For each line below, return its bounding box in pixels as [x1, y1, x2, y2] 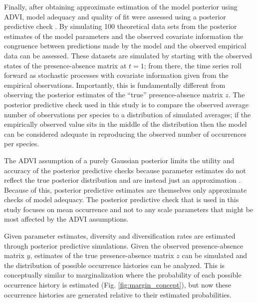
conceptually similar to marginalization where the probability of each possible [4, 270, 242, 280]
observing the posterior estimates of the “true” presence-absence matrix [4, 89, 223, 100]
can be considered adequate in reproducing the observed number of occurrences [4, 128, 247, 139]
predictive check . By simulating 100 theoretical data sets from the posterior [4, 21, 237, 31]
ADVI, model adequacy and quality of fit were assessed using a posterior [4, 11, 226, 21]
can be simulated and [182, 250, 248, 261]
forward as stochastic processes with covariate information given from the [4, 70, 229, 80]
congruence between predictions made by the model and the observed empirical [4, 40, 247, 51]
